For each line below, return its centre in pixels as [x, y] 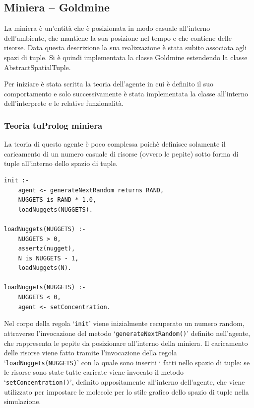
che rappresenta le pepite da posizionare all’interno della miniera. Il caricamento [126, 343]
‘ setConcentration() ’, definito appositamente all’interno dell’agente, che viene [125, 382]
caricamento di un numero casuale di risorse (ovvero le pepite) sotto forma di [121, 153]
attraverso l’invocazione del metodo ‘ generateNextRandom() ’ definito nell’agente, [127, 333]
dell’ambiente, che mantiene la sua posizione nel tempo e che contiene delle [118, 38]
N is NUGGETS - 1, [48, 258]
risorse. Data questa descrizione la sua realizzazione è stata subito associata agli [126, 47]
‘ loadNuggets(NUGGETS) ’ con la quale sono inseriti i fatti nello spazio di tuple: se [127, 362]
